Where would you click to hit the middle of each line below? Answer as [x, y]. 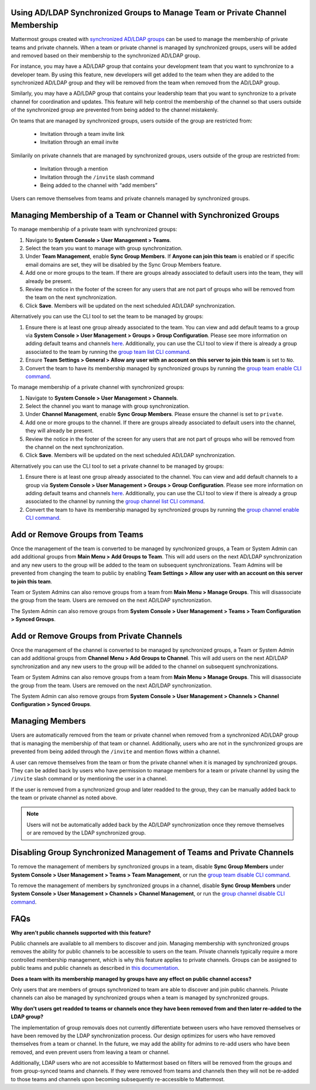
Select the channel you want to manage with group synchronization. [107, 406]
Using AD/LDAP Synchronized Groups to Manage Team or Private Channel [149, 13]
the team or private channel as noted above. [64, 798]
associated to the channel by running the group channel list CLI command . [115, 502]
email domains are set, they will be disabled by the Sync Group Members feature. [123, 264]
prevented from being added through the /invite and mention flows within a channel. [116, 752]
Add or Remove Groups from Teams [77, 534]
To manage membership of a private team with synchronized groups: [94, 229]
